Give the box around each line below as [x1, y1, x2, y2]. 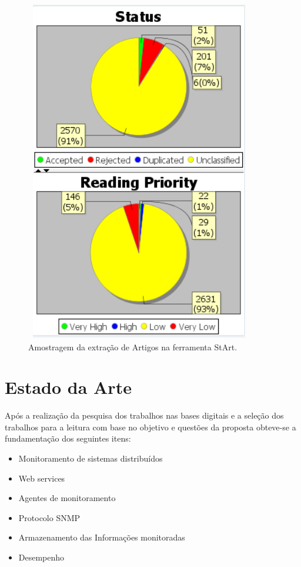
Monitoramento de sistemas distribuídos [18, 452, 163, 465]
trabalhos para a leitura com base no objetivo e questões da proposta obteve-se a [5, 420, 296, 433]
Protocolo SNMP [18, 511, 81, 523]
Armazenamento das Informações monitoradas [18, 531, 185, 543]
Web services [18, 472, 65, 484]
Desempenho [18, 551, 65, 563]
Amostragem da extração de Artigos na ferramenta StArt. [28, 340, 238, 353]
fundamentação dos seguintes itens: [5, 432, 131, 445]
